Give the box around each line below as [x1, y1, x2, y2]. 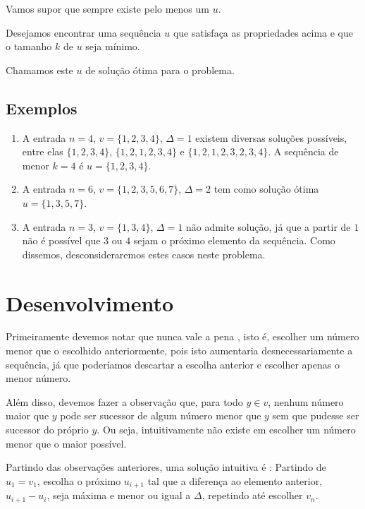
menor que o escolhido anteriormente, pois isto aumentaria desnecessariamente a [6, 343, 353, 358]
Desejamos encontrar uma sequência [6, 25, 161, 40]
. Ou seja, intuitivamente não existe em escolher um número [97, 422, 356, 437]
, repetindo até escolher [202, 488, 303, 503]
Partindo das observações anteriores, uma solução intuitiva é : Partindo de [6, 460, 326, 474]
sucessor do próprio [6, 422, 89, 437]
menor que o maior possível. [6, 436, 127, 450]
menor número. [6, 371, 71, 385]
